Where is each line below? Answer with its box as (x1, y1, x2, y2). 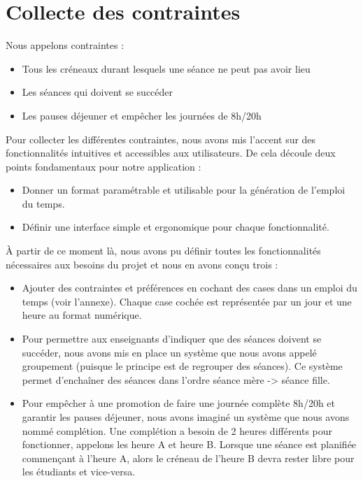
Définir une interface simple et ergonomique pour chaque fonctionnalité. (22, 220, 329, 234)
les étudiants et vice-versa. (22, 464, 136, 479)
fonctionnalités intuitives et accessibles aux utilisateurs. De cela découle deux (6, 145, 336, 160)
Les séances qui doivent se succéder (22, 85, 173, 99)
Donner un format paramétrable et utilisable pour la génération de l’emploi (22, 182, 346, 197)
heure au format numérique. (22, 308, 142, 322)
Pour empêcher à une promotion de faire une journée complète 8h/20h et (22, 396, 336, 410)
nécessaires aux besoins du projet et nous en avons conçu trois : (6, 257, 278, 271)
